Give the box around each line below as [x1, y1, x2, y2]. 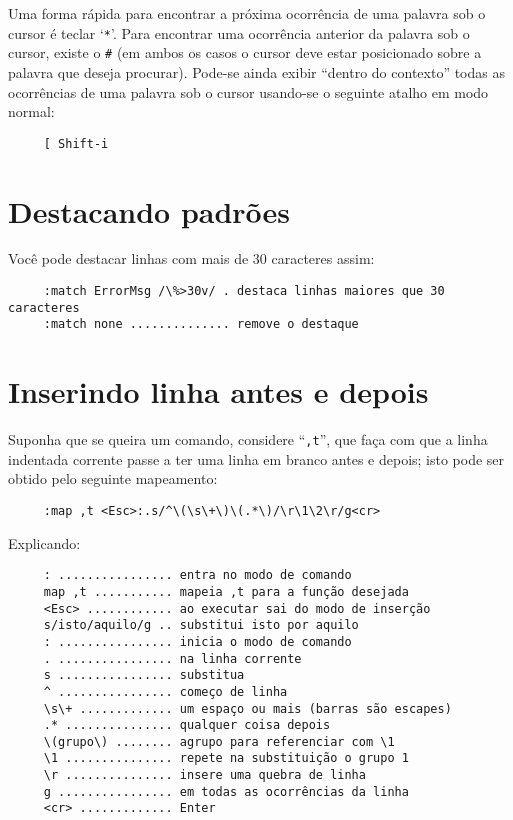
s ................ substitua [43, 668, 245, 683]
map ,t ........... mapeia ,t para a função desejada [43, 584, 409, 599]
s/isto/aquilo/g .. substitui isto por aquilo [43, 618, 359, 633]
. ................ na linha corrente [43, 651, 302, 666]
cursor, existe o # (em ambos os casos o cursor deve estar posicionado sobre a [8, 42, 482, 63]
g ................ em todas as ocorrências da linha [43, 784, 409, 799]
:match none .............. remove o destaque [43, 317, 359, 332]
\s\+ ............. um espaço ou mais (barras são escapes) [43, 701, 452, 716]
